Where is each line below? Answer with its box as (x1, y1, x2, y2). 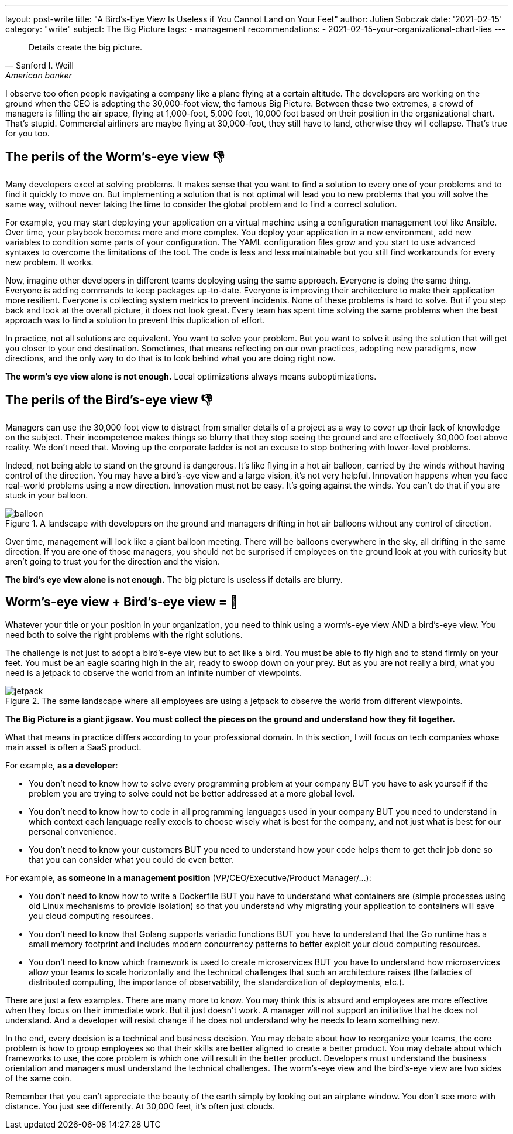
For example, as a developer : (5, 760, 118, 770)
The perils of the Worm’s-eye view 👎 (5, 149, 225, 165)
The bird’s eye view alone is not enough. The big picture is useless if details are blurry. (5, 574, 343, 585)
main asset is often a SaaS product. (5, 742, 142, 752)
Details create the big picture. (29, 42, 143, 52)
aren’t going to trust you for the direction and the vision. (5, 556, 221, 566)
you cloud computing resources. (29, 910, 153, 921)
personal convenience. (29, 826, 116, 836)
